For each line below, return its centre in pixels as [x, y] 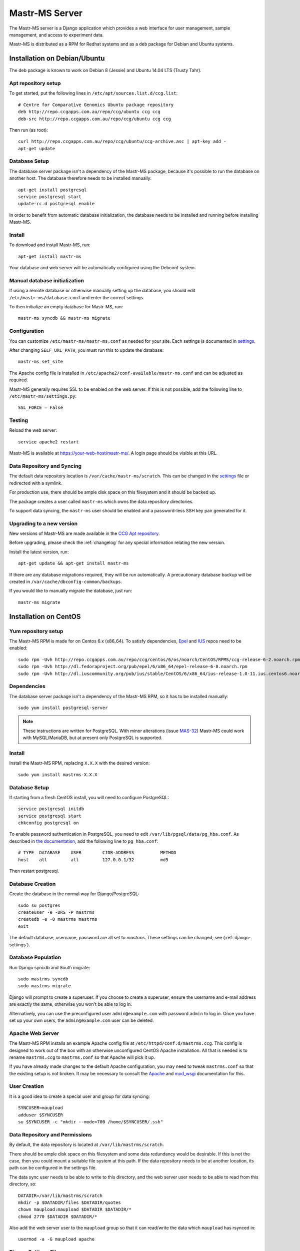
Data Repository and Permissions [50, 1134]
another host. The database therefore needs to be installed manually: [80, 178]
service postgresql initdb [51, 809]
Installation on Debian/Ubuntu [57, 58]
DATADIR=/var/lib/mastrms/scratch [60, 1195]
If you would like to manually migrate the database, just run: [71, 591]
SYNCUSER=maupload [41, 1108]
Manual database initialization [47, 280]
